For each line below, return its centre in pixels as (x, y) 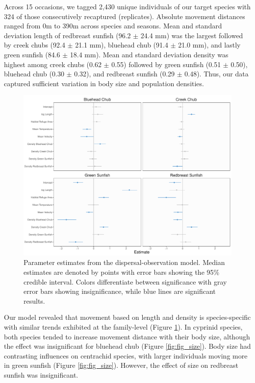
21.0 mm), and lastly (209, 45)
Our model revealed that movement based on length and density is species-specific (127, 317)
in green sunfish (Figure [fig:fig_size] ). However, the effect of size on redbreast (121, 365)
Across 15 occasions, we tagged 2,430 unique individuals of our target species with (127, 6)
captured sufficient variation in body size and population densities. (104, 83)
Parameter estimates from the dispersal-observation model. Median (124, 262)
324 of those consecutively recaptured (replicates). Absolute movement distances (125, 16)
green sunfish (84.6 (32, 54)
